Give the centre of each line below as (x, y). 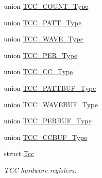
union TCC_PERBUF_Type (48, 121)
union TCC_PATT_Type (43, 22)
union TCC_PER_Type (41, 55)
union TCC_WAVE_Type (44, 39)
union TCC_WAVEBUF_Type (51, 104)
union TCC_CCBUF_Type (46, 137)
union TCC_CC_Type (38, 71)
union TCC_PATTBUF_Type (50, 88)
